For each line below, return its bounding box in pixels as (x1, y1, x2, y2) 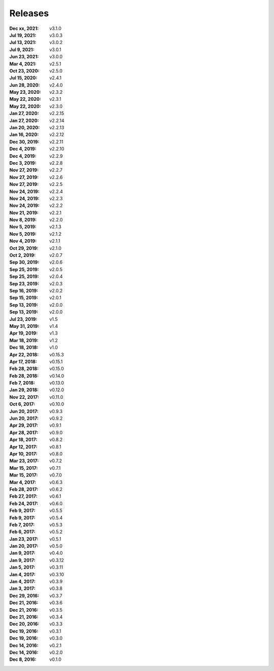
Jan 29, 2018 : (9, 387, 39, 393)
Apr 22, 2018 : (9, 351, 39, 357)
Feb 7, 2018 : (9, 380, 36, 386)
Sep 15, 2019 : (9, 294, 38, 301)
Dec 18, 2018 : (9, 345, 39, 351)
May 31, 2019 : (9, 323, 40, 329)
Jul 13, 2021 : (9, 40, 37, 46)
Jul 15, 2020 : (9, 75, 38, 81)
